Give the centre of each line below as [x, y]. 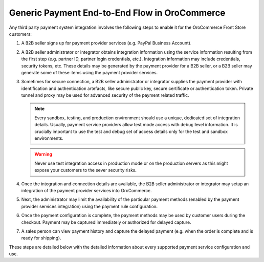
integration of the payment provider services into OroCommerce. [87, 190]
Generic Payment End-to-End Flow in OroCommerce [117, 13]
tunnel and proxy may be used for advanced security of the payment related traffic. [105, 95]
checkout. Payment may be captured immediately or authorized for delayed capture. [106, 222]
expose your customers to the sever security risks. [86, 170]
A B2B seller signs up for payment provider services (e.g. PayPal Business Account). [106, 43]
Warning [43, 154]
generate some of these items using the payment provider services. [89, 72]
